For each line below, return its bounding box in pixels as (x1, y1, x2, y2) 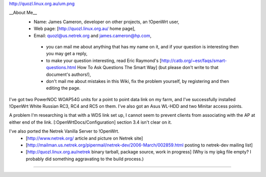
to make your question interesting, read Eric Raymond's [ (46, 57, 162, 64)
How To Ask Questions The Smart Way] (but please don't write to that (77, 65, 219, 71)
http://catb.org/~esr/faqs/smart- (161, 57, 227, 64)
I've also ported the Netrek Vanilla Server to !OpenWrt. (9, 128, 120, 134)
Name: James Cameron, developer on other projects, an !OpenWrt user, (33, 19, 179, 25)
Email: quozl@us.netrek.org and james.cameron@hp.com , (33, 33, 152, 38)
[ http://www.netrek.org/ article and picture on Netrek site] (26, 135, 143, 141)
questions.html (46, 65, 76, 71)
